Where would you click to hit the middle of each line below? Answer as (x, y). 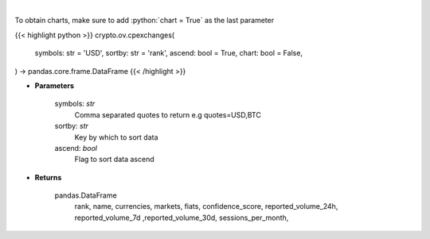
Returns (48, 177)
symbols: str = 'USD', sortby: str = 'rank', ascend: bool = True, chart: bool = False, (168, 53)
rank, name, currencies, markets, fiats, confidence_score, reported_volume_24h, (206, 206)
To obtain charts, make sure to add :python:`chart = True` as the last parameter (145, 21)
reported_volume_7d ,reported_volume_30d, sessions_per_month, (182, 218)
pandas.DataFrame (86, 195)
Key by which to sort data (116, 137)
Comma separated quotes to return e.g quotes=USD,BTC (168, 114)
